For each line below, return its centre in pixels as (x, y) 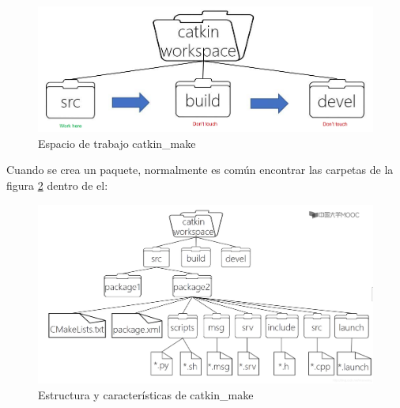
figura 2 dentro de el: (57, 185)
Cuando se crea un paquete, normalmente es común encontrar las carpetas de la (200, 170)
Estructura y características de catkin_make (146, 394)
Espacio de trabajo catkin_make (117, 143)
